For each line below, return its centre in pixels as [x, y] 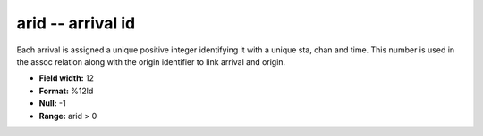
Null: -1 [52, 103]
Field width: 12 [66, 78]
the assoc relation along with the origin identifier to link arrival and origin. [151, 61]
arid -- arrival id [76, 23]
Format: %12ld [66, 91]
